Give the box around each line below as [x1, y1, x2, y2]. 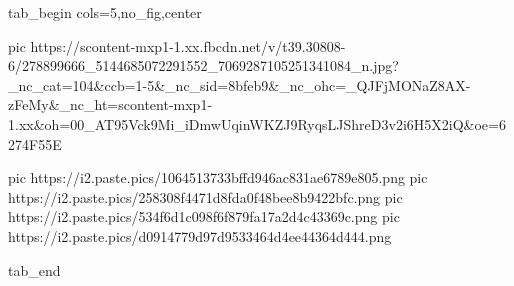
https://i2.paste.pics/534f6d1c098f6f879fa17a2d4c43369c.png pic [8, 206, 400, 227]
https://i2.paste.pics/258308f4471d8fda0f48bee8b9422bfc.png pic [8, 186, 403, 207]
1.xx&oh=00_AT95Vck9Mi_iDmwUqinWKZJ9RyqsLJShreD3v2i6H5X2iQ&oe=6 [8, 113, 506, 134]
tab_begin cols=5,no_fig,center [8, 2, 202, 22]
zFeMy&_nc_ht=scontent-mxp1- [8, 94, 213, 115]
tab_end [8, 259, 61, 280]
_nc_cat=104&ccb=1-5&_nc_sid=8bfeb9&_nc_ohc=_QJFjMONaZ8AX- [8, 74, 471, 95]
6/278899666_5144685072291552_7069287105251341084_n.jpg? [8, 55, 399, 76]
